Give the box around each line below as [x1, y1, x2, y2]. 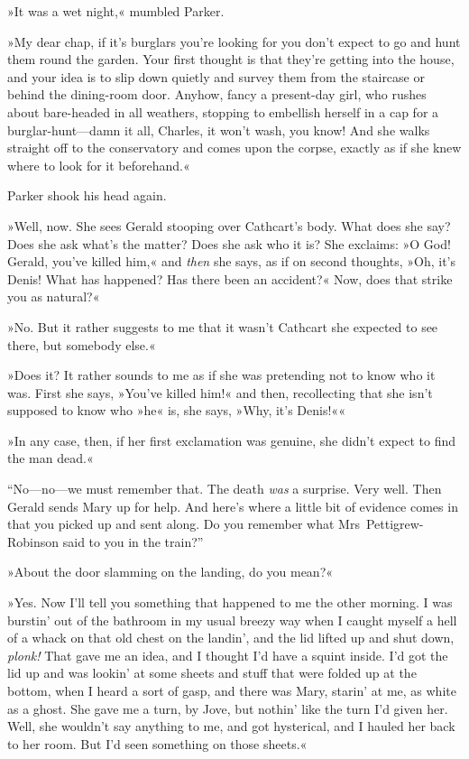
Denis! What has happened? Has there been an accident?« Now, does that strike [7, 269, 453, 288]
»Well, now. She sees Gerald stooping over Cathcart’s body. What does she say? [7, 216, 451, 235]
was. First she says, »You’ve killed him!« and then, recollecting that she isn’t [7, 383, 433, 402]
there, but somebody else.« [7, 335, 156, 354]
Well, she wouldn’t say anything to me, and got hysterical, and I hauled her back [7, 717, 455, 736]
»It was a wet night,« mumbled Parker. [7, 2, 225, 20]
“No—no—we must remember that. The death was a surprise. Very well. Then [7, 479, 442, 498]
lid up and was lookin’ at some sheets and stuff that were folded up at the [7, 663, 417, 682]
